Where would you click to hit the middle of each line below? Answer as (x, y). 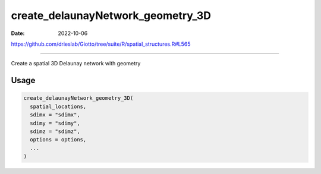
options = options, (58, 140)
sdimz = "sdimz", (55, 131)
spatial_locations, (58, 106)
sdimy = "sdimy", (55, 123)
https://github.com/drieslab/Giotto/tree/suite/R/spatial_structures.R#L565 (101, 44)
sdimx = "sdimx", (55, 115)
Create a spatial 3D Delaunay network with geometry (76, 64)
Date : (18, 33)
